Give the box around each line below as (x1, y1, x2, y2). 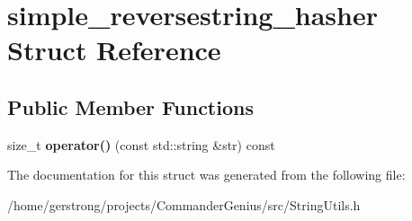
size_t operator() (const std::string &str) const (7, 135, 275, 154)
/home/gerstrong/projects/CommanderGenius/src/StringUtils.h (7, 195, 361, 214)
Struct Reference (7, 31, 221, 68)
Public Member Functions (7, 93, 254, 120)
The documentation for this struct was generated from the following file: (7, 165, 406, 184)
